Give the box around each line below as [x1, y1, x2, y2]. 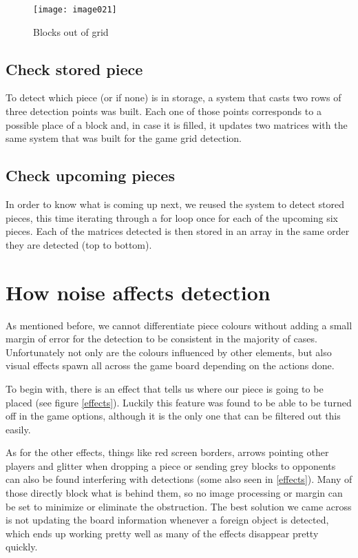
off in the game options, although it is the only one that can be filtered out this [6, 409, 341, 423]
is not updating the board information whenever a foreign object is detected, [6, 513, 329, 527]
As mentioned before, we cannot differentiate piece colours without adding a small [6, 318, 352, 332]
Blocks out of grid [33, 24, 109, 39]
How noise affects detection [6, 278, 271, 306]
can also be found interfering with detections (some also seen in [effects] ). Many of [6, 472, 352, 486]
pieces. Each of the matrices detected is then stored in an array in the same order [6, 224, 350, 238]
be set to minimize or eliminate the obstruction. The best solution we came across [6, 499, 352, 513]
